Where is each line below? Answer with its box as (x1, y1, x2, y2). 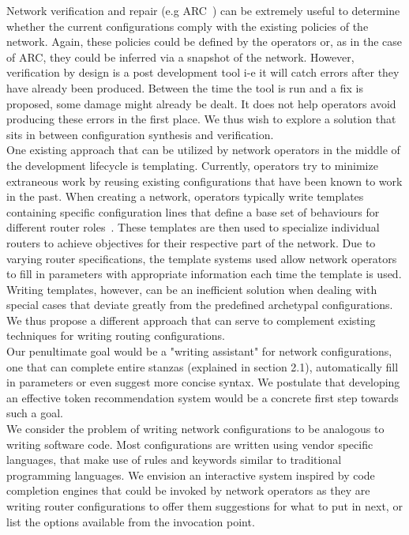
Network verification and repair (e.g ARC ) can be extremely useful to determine (6, 2, 400, 18)
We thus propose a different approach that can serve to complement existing (6, 311, 376, 328)
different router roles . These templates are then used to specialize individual (6, 219, 380, 235)
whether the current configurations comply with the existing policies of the (6, 17, 369, 34)
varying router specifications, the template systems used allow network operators (6, 250, 397, 266)
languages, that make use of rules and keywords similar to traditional (6, 451, 342, 468)
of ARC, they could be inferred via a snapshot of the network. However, (6, 48, 355, 65)
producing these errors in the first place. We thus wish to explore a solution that (6, 111, 396, 127)
